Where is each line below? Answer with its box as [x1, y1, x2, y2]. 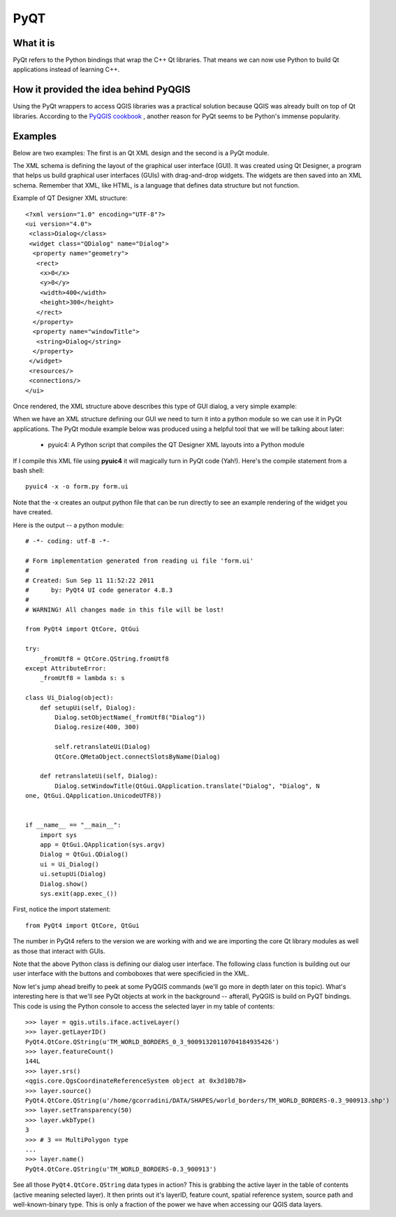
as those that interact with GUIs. [13, 947, 105, 955]
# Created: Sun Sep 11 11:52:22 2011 [25, 576, 155, 584]
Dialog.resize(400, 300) [54, 723, 140, 731]
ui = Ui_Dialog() [39, 860, 99, 868]
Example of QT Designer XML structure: [13, 194, 128, 202]
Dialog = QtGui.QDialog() [39, 850, 129, 859]
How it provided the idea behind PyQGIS [13, 84, 191, 96]
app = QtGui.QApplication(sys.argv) [39, 840, 166, 849]
